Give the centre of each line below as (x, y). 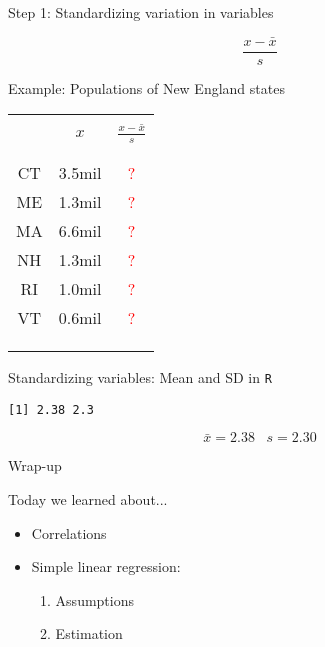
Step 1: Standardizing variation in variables (141, 12)
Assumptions (94, 599)
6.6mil (80, 231)
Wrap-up (35, 465)
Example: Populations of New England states (146, 87)
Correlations (69, 532)
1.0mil (80, 289)
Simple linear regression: (106, 566)
